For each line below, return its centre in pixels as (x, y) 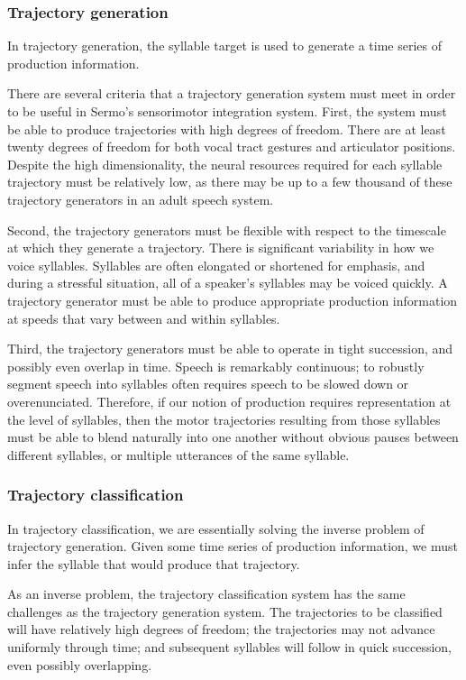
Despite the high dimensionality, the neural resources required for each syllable (225, 164)
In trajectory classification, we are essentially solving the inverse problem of (216, 528)
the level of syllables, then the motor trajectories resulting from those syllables (224, 419)
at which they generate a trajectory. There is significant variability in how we (221, 248)
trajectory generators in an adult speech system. (141, 199)
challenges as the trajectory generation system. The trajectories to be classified (225, 611)
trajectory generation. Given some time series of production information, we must (233, 546)
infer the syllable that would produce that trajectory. (154, 563)
